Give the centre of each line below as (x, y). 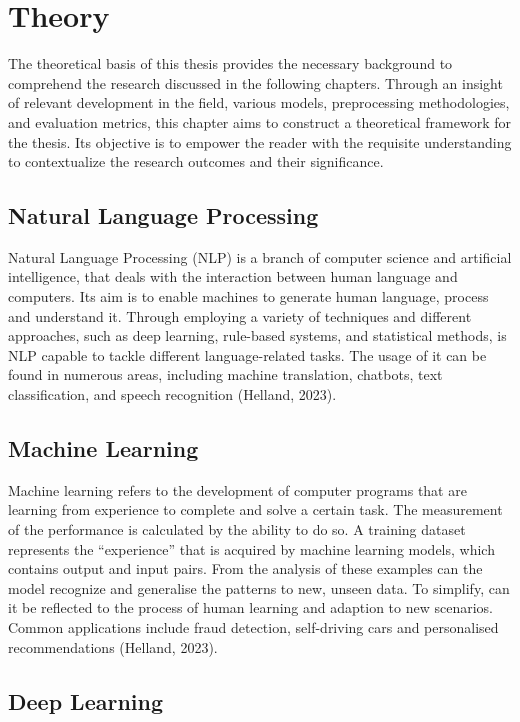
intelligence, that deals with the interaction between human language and (233, 276)
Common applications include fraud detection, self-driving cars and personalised (253, 627)
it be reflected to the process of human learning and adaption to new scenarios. (251, 607)
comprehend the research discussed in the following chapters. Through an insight (255, 82)
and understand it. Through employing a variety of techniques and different (240, 315)
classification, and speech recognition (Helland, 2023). (172, 394)
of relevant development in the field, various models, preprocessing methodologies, (259, 102)
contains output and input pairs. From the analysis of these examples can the (245, 568)
